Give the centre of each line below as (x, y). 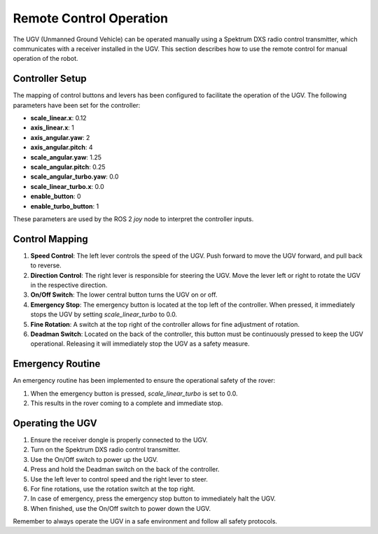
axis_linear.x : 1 (52, 128)
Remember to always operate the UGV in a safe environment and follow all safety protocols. (145, 521)
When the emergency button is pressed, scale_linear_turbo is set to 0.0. (134, 393)
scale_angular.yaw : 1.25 (66, 157)
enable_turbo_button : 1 (65, 206)
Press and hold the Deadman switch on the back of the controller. (125, 470)
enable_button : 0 (56, 197)
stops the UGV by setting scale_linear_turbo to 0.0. (104, 314)
